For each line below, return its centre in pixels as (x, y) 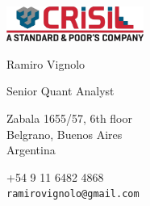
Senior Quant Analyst (60, 91)
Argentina (31, 150)
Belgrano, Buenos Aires (65, 134)
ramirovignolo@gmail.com (73, 194)
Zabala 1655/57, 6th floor (70, 118)
